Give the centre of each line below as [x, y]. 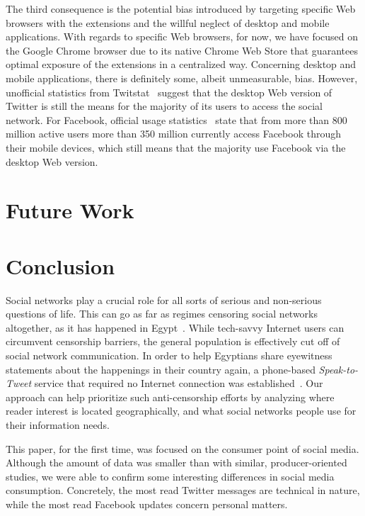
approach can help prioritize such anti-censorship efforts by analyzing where [170, 397]
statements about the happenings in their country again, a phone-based [161, 369]
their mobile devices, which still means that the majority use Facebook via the [176, 147]
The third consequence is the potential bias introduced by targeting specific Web [181, 9]
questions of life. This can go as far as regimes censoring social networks [162, 314]
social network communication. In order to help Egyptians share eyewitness [169, 355]
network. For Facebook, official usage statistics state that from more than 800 [176, 119]
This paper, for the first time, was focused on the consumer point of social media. [182, 448]
